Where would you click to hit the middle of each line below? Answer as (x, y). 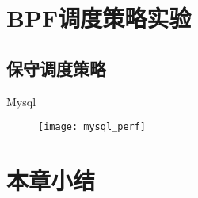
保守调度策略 (56, 68)
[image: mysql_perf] (92, 127)
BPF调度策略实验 (99, 18)
